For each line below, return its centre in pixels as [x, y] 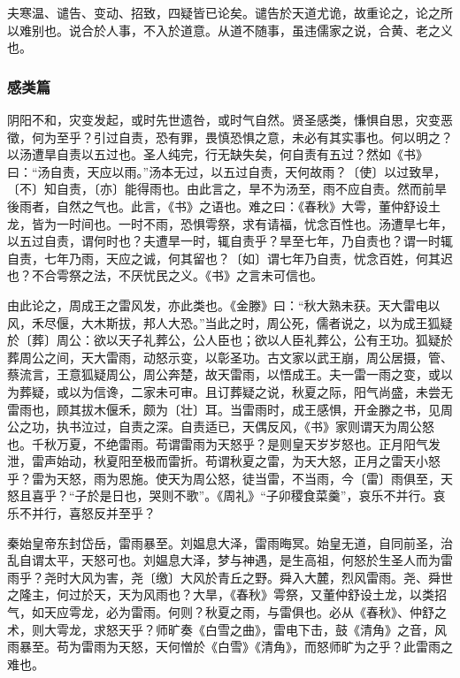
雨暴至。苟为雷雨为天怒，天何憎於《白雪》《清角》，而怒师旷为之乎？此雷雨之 [230, 647]
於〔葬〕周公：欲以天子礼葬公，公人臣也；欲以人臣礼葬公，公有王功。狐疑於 [230, 340]
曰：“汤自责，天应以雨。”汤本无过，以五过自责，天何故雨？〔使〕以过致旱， [227, 171]
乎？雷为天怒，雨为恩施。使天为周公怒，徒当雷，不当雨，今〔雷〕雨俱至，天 [230, 478]
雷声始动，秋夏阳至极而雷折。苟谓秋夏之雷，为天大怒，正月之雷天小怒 [236, 461]
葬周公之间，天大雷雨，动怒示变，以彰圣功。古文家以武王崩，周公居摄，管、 [230, 357]
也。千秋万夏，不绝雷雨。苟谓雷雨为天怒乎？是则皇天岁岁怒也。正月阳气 [218, 443]
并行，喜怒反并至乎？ [93, 513]
